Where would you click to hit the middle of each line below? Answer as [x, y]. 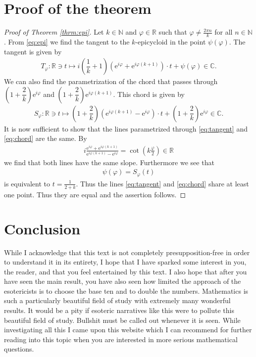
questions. [19, 349]
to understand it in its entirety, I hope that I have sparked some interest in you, [125, 262]
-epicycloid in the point [171, 41]
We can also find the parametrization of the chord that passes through [111, 81]
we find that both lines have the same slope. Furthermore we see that [109, 162]
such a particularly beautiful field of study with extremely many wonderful [117, 300]
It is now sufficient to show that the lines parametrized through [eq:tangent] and [126, 128]
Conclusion [42, 228]
